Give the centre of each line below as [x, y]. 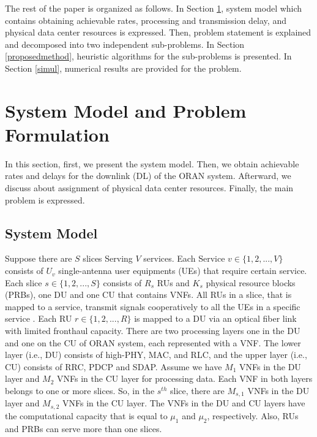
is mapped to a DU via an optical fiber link [215, 318]
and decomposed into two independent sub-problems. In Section [125, 44]
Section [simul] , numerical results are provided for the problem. [123, 68]
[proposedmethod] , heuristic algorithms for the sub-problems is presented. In [148, 56]
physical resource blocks [251, 282]
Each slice [24, 282]
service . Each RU [39, 318]
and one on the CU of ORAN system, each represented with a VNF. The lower [153, 342]
